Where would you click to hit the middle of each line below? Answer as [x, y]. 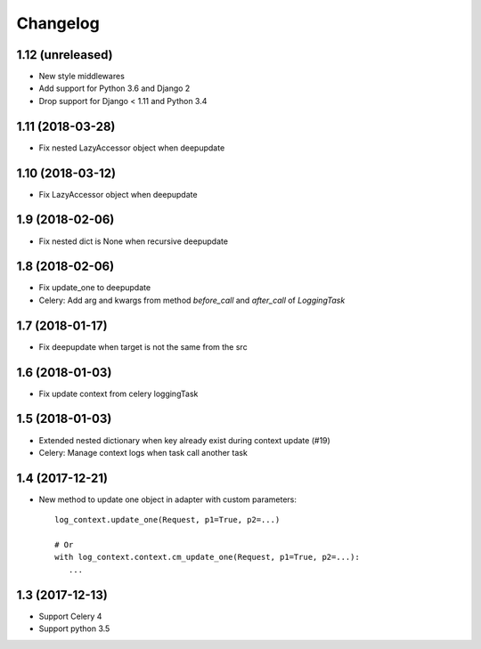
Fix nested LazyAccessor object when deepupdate [132, 148]
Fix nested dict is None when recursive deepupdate [134, 241]
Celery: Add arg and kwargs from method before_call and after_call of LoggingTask [192, 300]
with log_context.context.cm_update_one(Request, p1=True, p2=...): [207, 557]
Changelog [58, 23]
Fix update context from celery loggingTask [118, 393]
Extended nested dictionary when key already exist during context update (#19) [185, 440]
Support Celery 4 [70, 616]
